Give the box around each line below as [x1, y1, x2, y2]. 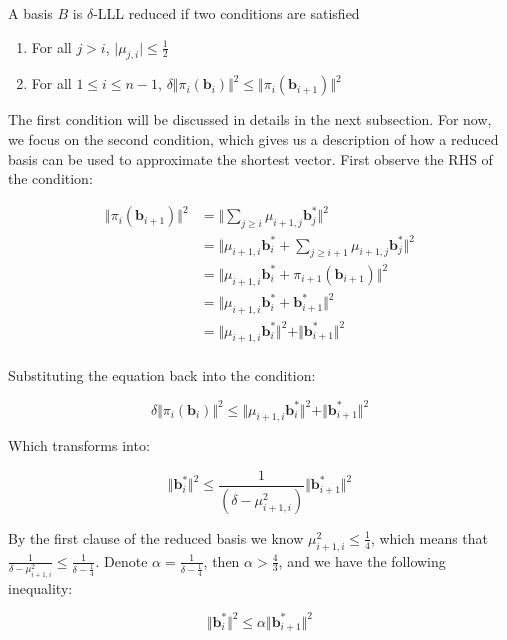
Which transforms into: [8, 435, 150, 456]
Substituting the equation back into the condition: [8, 365, 316, 386]
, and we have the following [278, 550, 446, 571]
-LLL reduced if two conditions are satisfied [93, 3, 360, 23]
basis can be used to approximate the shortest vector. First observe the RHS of [8, 148, 493, 169]
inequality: [8, 577, 73, 598]
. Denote [95, 550, 148, 571]
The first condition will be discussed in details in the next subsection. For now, [8, 109, 492, 130]
